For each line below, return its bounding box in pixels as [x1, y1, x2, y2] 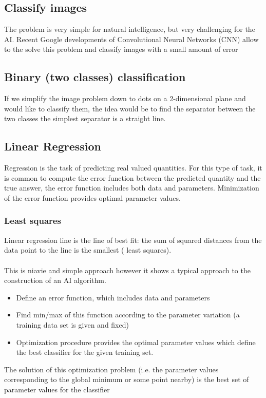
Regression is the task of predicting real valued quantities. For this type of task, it [4, 162, 262, 173]
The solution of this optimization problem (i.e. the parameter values [4, 364, 219, 374]
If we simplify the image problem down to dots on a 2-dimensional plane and [4, 93, 246, 104]
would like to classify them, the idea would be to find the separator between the [4, 103, 256, 113]
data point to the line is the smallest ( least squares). [4, 244, 172, 255]
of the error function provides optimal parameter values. [4, 192, 181, 203]
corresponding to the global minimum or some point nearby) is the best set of [4, 374, 249, 385]
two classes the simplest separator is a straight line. [4, 113, 166, 124]
